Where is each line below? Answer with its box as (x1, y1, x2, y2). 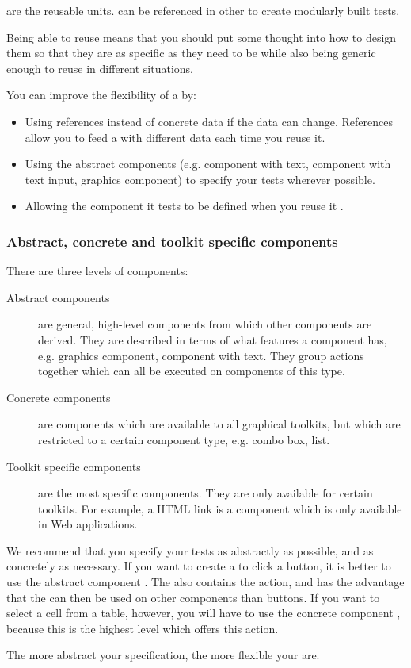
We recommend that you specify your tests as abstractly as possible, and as (6, 542, 374, 559)
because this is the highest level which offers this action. (6, 620, 279, 636)
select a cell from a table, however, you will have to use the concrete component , (6, 605, 401, 621)
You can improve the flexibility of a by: (6, 86, 197, 103)
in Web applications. (38, 516, 138, 532)
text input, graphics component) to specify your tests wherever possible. (25, 171, 375, 187)
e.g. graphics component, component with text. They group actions (38, 347, 364, 363)
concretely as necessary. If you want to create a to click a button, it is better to (6, 558, 391, 574)
